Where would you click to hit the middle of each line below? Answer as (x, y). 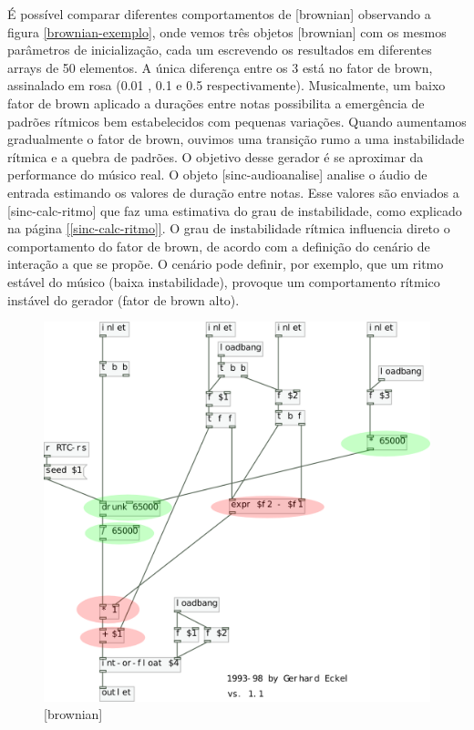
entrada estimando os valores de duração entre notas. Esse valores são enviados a (233, 192)
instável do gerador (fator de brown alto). (124, 299)
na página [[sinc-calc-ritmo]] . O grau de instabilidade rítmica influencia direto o (229, 228)
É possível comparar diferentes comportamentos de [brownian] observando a (219, 14)
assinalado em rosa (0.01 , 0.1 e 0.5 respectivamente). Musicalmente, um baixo (227, 85)
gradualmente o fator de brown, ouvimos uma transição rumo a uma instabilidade (236, 139)
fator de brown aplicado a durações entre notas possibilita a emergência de (216, 103)
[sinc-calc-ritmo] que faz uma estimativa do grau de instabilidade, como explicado (235, 210)
